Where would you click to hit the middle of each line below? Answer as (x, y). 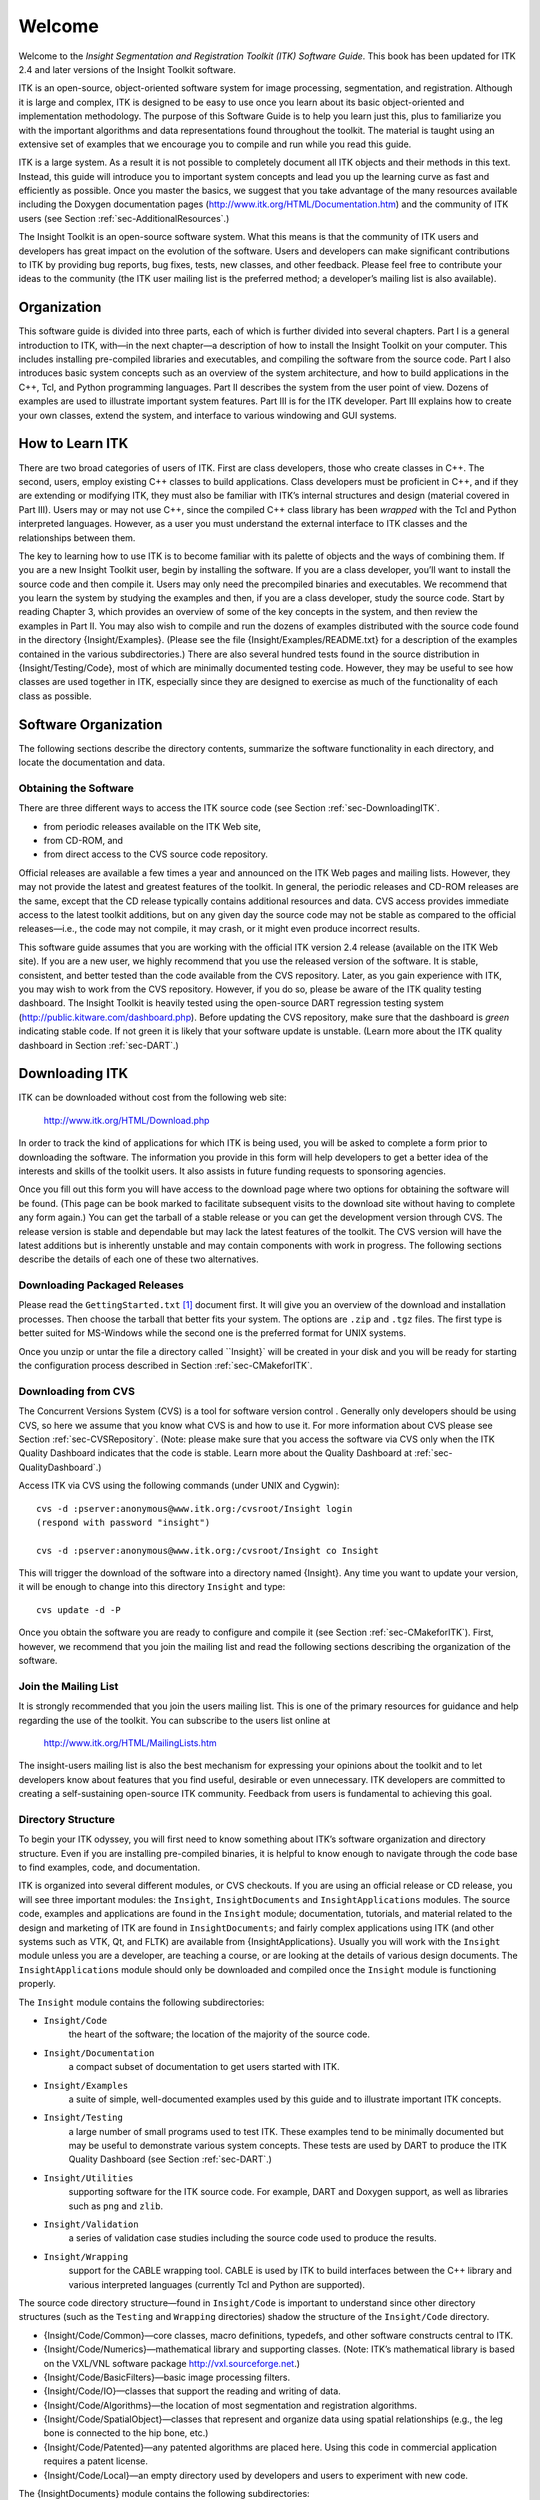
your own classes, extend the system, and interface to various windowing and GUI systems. (207, 415)
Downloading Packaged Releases (101, 1285)
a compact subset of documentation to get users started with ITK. (204, 2067)
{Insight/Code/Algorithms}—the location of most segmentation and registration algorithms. (230, 2405)
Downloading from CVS (76, 1391)
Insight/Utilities (88, 2178)
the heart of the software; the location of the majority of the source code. (219, 2034)
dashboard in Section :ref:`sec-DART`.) (98, 1045)
